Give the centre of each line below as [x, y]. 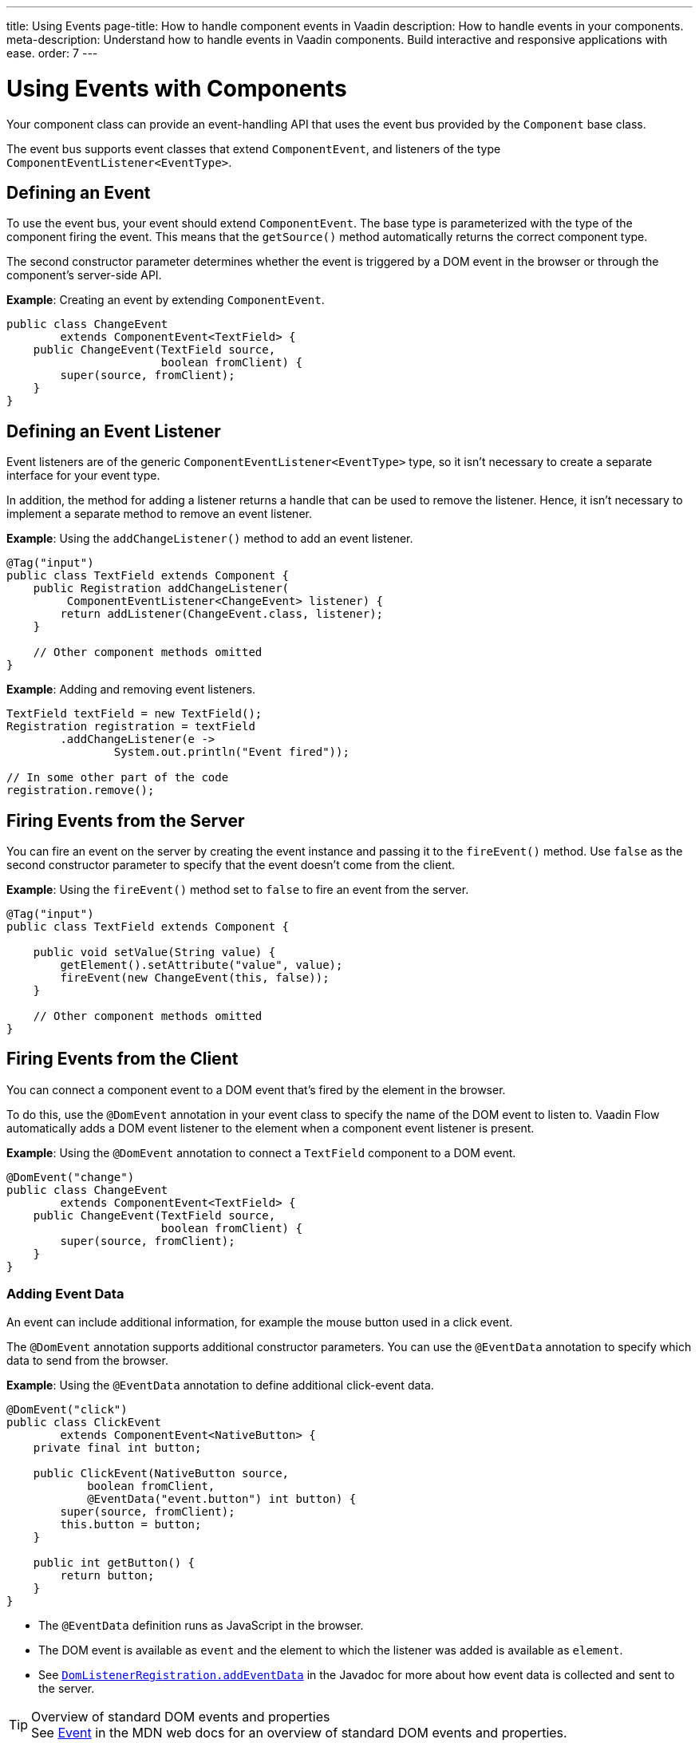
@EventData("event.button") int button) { [222, 1498]
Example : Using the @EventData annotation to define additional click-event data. [220, 1385]
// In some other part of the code [118, 778]
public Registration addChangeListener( [161, 589]
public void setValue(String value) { [154, 953]
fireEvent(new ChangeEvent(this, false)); [195, 978]
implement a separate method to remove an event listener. [159, 514]
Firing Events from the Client [122, 1059]
